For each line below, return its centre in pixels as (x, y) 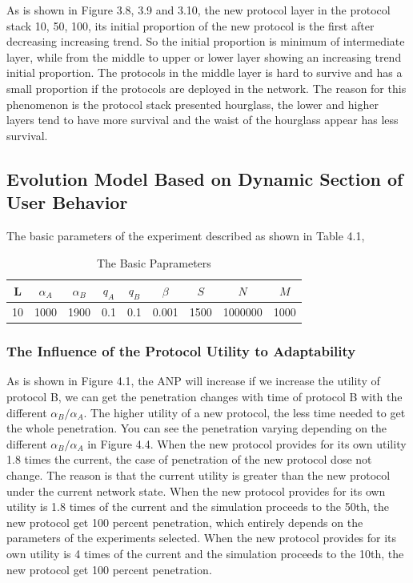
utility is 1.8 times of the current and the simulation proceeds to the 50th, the (198, 507)
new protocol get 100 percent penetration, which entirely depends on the (185, 522)
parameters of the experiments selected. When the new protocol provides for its (202, 538)
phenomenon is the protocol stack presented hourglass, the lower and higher (192, 104)
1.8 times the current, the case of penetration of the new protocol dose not (189, 459)
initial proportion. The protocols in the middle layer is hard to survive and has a (204, 72)
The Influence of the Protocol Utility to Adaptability (181, 351)
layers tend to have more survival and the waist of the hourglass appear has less (202, 120)
